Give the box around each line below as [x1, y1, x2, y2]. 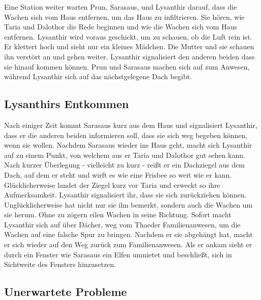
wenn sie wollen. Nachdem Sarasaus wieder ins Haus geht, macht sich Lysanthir [4, 140, 252, 150]
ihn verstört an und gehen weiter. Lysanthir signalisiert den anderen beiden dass [4, 51, 255, 61]
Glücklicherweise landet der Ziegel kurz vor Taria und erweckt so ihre [4, 179, 220, 190]
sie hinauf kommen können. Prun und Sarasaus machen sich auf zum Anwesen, [4, 61, 250, 72]
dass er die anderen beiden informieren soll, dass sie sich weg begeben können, [4, 129, 248, 140]
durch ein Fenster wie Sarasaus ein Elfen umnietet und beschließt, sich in [4, 249, 232, 259]
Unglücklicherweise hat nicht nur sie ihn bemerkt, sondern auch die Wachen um [4, 199, 253, 210]
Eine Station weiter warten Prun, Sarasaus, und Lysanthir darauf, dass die [4, 2, 237, 12]
